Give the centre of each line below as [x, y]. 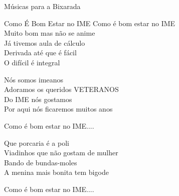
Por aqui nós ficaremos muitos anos [58, 109]
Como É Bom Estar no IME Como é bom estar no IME [90, 23]
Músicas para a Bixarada [42, 6]
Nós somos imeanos [34, 79]
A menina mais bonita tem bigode [56, 172]
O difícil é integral [32, 62]
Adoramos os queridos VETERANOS [61, 89]
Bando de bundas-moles [41, 162]
